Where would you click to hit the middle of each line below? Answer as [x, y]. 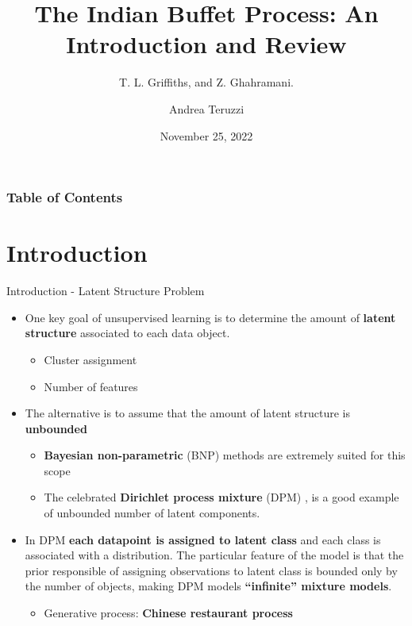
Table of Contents [65, 197]
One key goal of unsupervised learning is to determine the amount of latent [210, 317]
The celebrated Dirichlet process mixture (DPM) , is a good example [221, 497]
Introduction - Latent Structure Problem [106, 291]
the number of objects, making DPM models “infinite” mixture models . [208, 586]
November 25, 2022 [206, 135]
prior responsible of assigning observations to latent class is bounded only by [211, 570]
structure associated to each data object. [127, 333]
